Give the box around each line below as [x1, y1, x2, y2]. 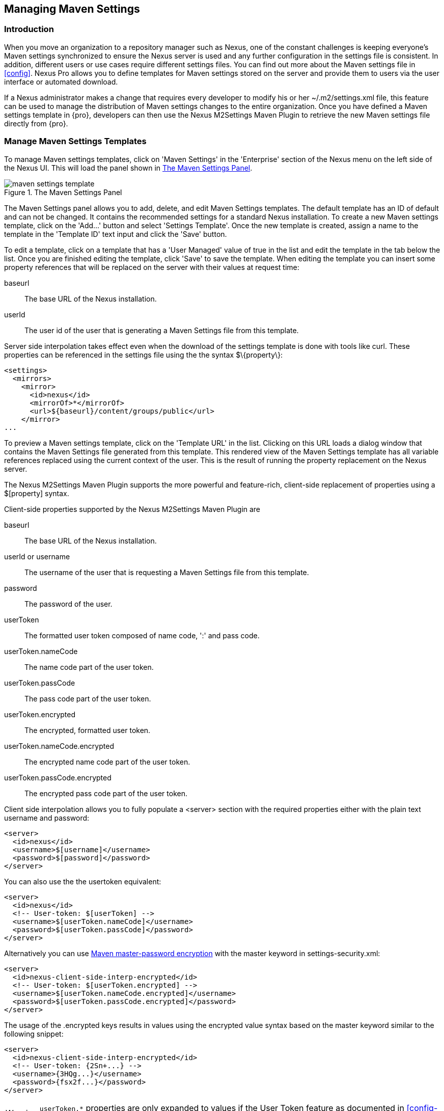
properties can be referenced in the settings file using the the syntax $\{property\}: [4, 350, 283, 359]
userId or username [4, 552, 70, 561]
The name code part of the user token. [24, 662, 154, 671]
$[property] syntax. [4, 489, 69, 498]
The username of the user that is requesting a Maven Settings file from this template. [24, 567, 309, 577]
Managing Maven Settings [4, 3, 140, 15]
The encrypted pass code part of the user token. [24, 789, 188, 798]
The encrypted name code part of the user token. [24, 757, 190, 766]
